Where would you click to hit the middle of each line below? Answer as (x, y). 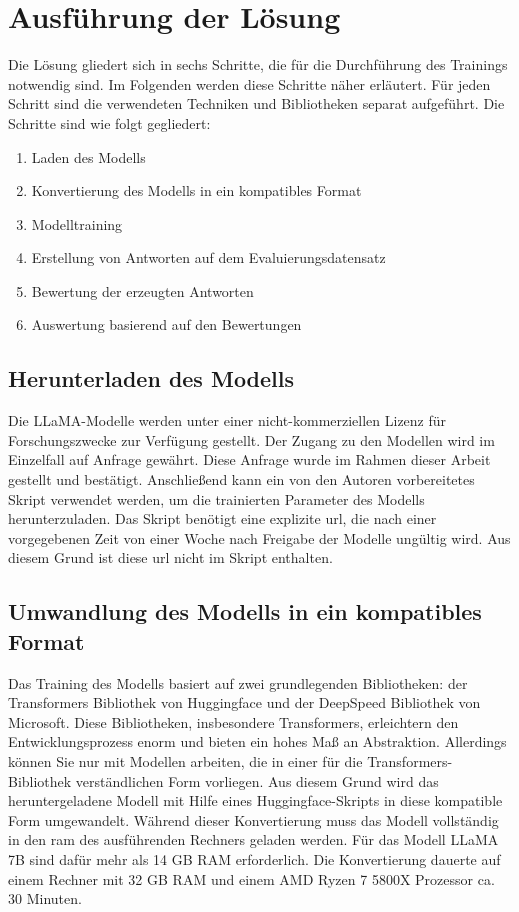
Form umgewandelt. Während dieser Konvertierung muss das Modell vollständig (253, 819)
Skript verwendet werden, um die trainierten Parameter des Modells (216, 498)
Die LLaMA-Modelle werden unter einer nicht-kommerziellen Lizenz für (227, 420)
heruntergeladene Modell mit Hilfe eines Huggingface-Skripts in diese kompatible (255, 800)
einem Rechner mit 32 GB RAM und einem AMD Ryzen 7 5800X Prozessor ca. (251, 878)
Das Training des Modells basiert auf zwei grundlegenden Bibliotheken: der (238, 682)
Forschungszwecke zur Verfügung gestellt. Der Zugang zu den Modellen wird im (251, 439)
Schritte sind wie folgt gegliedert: (109, 122)
